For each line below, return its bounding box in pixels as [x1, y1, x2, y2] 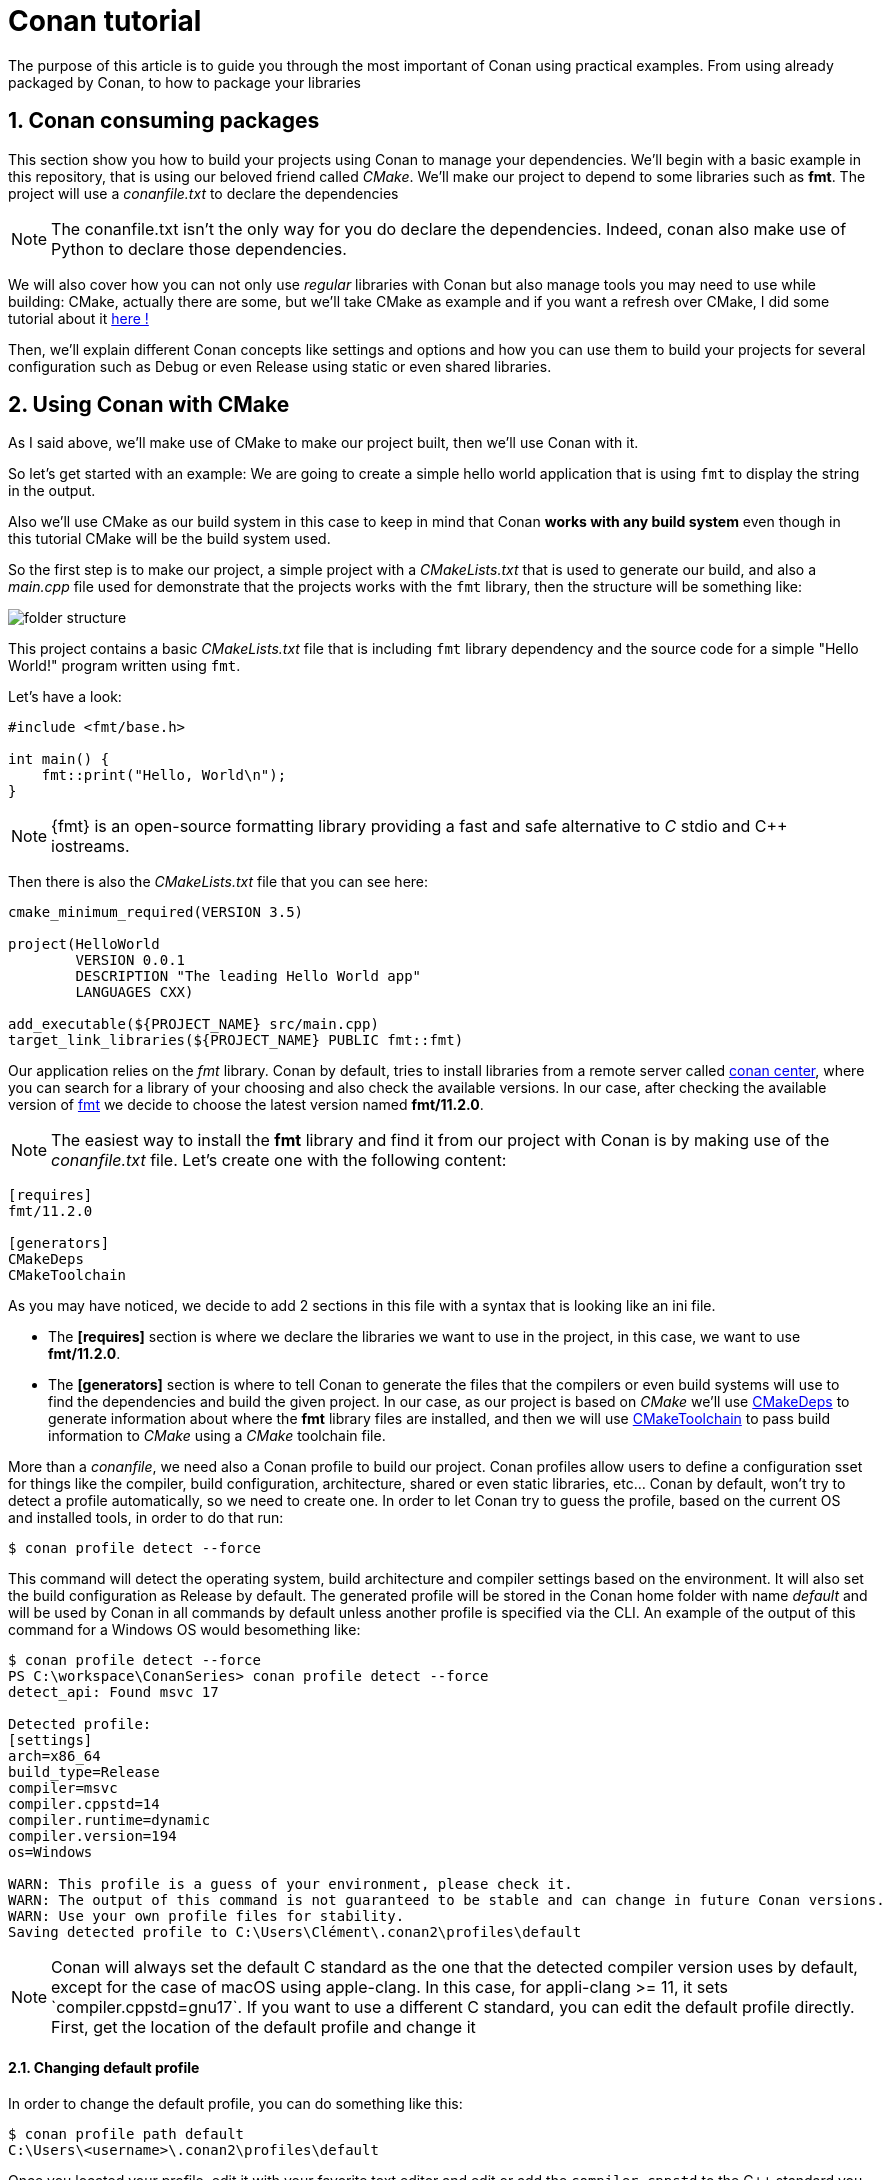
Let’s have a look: [8, 688, 122, 706]
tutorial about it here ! [8, 309, 149, 327]
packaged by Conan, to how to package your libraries [8, 73, 361, 91]
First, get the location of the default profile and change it [51, 2017, 476, 2038]
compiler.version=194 [8, 1828, 177, 1845]
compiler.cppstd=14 [8, 1796, 160, 1813]
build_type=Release [8, 1764, 160, 1781]
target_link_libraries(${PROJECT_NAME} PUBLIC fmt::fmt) [8, 1032, 464, 1049]
